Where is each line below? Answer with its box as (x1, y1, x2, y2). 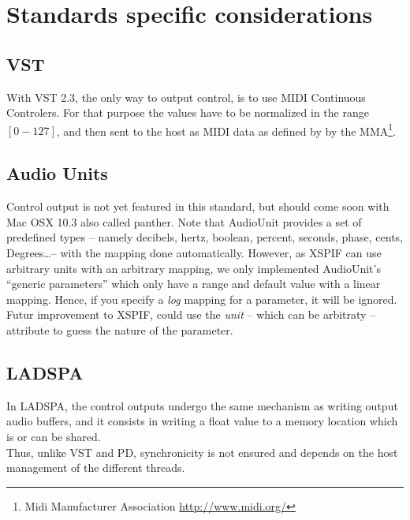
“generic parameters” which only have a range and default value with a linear (6, 275, 381, 292)
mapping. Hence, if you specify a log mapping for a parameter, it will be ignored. (6, 290, 397, 307)
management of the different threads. (6, 459, 185, 476)
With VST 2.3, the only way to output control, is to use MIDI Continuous (6, 88, 366, 105)
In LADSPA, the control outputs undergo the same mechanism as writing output (6, 397, 398, 413)
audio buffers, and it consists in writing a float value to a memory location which (6, 413, 398, 429)
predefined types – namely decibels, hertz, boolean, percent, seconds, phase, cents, (6, 229, 404, 245)
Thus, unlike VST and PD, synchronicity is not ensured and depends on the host (6, 443, 398, 460)
